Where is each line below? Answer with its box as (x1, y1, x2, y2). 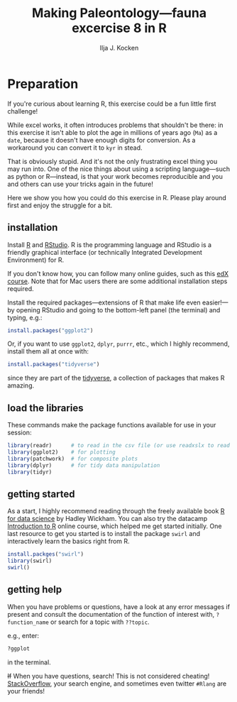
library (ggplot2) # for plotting (7, 449, 116, 456)
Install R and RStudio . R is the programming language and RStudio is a (7, 240, 211, 249)
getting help (7, 583, 62, 596)
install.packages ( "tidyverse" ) (7, 361, 100, 368)
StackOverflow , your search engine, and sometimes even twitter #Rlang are (7, 679, 227, 688)
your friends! (7, 686, 45, 695)
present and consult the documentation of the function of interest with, (7, 610, 215, 618)
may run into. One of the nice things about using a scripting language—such (7, 165, 231, 173)
